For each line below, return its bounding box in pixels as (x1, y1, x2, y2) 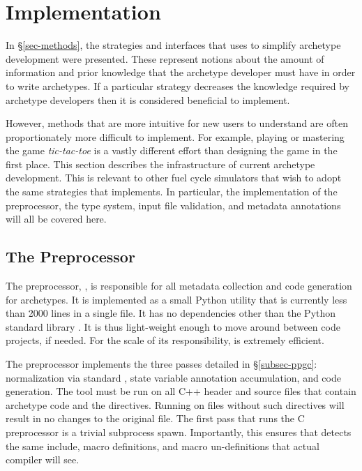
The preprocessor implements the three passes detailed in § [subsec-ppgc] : (6, 357, 317, 371)
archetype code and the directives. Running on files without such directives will (6, 397, 345, 412)
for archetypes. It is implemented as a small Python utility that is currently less (6, 292, 347, 306)
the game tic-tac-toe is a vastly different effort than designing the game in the (6, 143, 338, 158)
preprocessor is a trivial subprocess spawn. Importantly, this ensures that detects (6, 424, 352, 439)
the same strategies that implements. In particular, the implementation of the (6, 184, 338, 199)
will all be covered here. (6, 211, 107, 226)
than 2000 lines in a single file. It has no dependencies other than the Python (6, 306, 336, 320)
